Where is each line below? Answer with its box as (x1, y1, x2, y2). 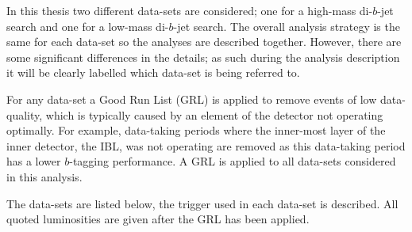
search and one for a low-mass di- (6, 17, 169, 34)
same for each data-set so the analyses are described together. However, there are (6, 33, 402, 50)
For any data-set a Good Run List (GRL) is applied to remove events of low (6, 90, 377, 107)
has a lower (6, 153, 61, 169)
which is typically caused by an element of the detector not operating (45, 106, 383, 123)
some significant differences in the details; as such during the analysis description (6, 48, 400, 65)
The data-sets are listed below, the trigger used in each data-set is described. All (6, 195, 399, 211)
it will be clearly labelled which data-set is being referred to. (6, 64, 300, 81)
